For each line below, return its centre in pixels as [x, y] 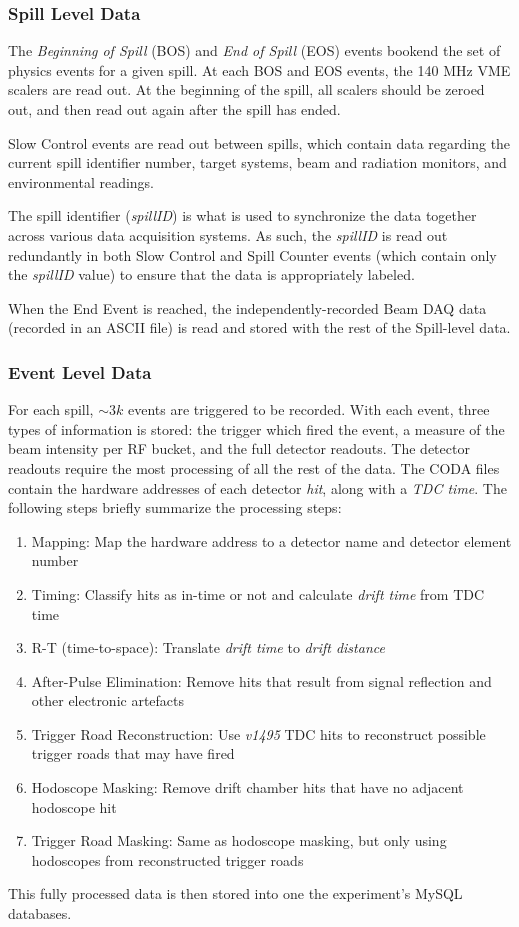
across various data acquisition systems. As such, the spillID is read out [228, 234]
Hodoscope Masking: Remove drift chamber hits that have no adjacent [247, 787]
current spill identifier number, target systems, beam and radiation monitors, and [257, 162]
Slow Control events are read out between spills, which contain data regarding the [259, 142]
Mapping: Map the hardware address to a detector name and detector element [271, 540]
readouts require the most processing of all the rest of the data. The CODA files [254, 467]
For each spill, [51, 409]
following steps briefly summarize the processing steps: [175, 507]
